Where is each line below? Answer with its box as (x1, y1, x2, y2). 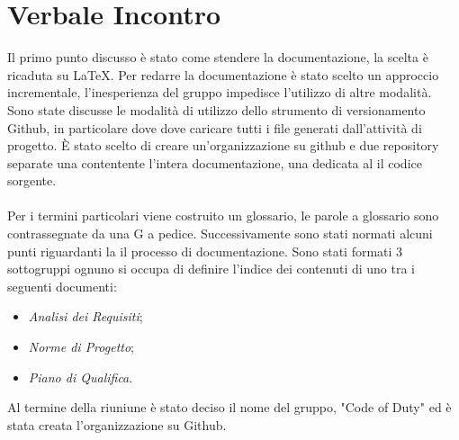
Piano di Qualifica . (28, 367, 133, 386)
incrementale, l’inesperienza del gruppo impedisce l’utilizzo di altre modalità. (7, 83, 432, 102)
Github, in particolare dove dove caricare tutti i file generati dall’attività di (7, 118, 422, 137)
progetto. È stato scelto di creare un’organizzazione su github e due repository (7, 136, 439, 155)
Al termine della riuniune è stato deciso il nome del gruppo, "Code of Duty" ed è (7, 398, 452, 417)
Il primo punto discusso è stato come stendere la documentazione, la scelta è (7, 48, 428, 67)
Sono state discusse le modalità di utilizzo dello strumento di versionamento (7, 100, 426, 119)
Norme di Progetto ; (28, 337, 134, 356)
